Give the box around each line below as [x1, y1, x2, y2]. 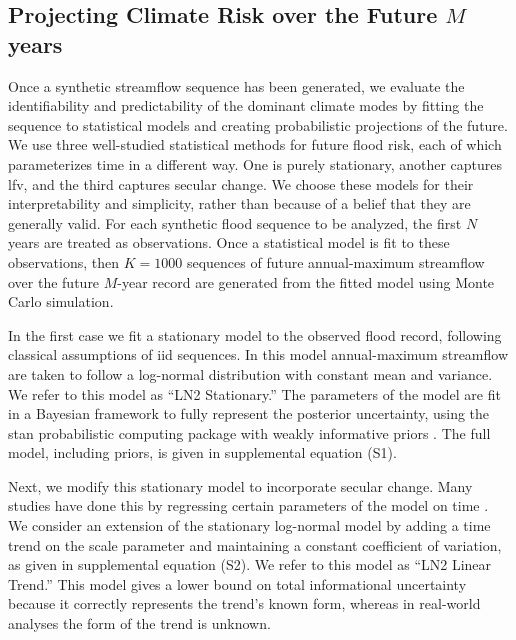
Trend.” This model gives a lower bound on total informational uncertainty [8, 573, 467, 594]
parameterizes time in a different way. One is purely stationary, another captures [8, 153, 503, 174]
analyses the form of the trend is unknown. [8, 613, 271, 634]
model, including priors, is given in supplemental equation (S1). [8, 442, 397, 463]
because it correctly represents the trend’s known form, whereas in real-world [8, 593, 481, 614]
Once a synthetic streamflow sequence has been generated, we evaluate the [8, 75, 465, 96]
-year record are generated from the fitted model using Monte [117, 271, 495, 292]
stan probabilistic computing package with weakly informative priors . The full [8, 422, 491, 443]
